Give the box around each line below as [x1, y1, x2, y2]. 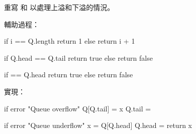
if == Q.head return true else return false [4, 69, 133, 80]
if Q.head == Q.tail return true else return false [4, 52, 153, 63]
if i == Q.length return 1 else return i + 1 [4, 36, 135, 46]
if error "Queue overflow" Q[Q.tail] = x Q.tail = [4, 103, 151, 113]
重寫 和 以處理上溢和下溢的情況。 [4, 2, 115, 12]
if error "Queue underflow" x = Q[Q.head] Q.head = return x [4, 120, 192, 130]
